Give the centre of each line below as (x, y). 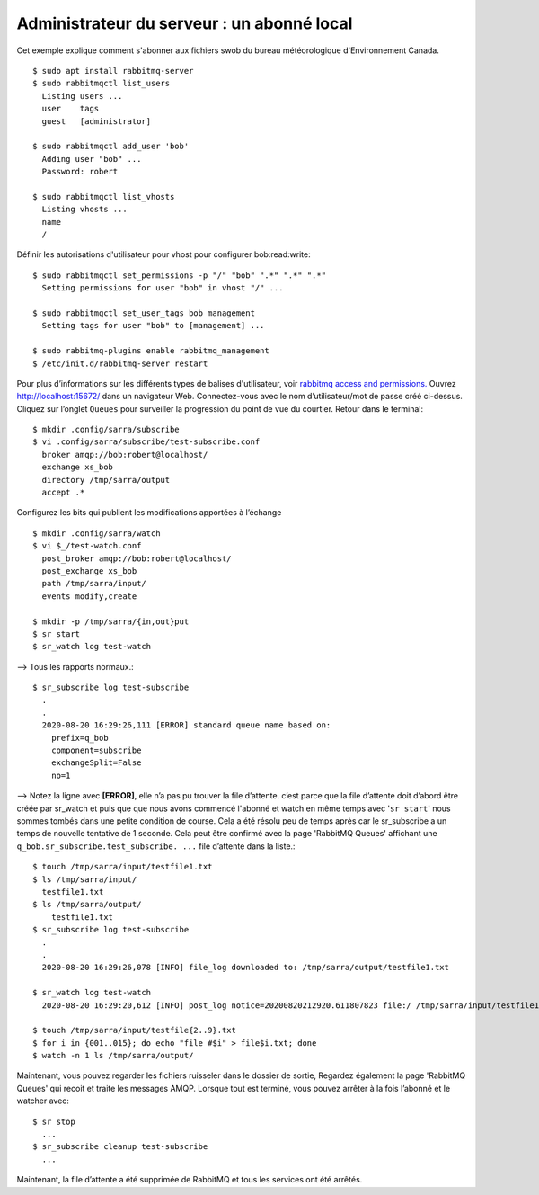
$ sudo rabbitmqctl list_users (102, 84)
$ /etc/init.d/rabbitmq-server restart (120, 363)
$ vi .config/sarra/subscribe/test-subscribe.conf (146, 442)
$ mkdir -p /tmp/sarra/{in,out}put (111, 621)
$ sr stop (54, 1121)
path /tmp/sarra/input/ (94, 584)
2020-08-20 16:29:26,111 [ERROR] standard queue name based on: (186, 725)
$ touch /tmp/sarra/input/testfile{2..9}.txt (135, 1030)
